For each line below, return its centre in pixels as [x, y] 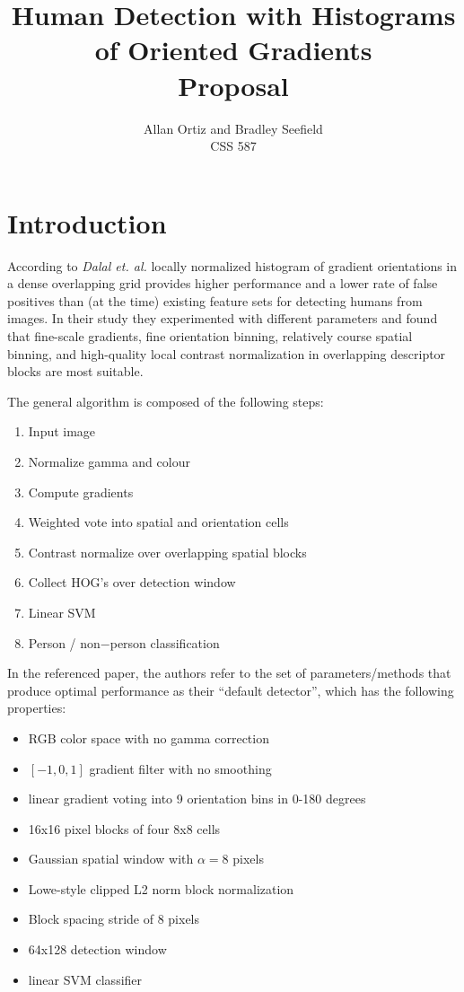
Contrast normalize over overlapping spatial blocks [167, 552]
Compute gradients [81, 492]
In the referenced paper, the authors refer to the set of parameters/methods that [229, 673]
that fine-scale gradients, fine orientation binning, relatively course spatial [210, 336]
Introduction [87, 222]
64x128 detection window [97, 949]
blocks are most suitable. [75, 371]
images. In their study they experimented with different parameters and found [223, 318]
